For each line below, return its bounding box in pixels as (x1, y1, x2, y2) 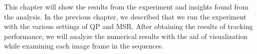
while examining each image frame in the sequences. (4, 40, 164, 51)
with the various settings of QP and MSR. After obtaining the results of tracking (4, 21, 253, 31)
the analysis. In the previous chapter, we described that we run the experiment (4, 11, 246, 21)
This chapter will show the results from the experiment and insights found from (4, 1, 248, 11)
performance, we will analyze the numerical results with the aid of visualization (4, 30, 248, 41)
